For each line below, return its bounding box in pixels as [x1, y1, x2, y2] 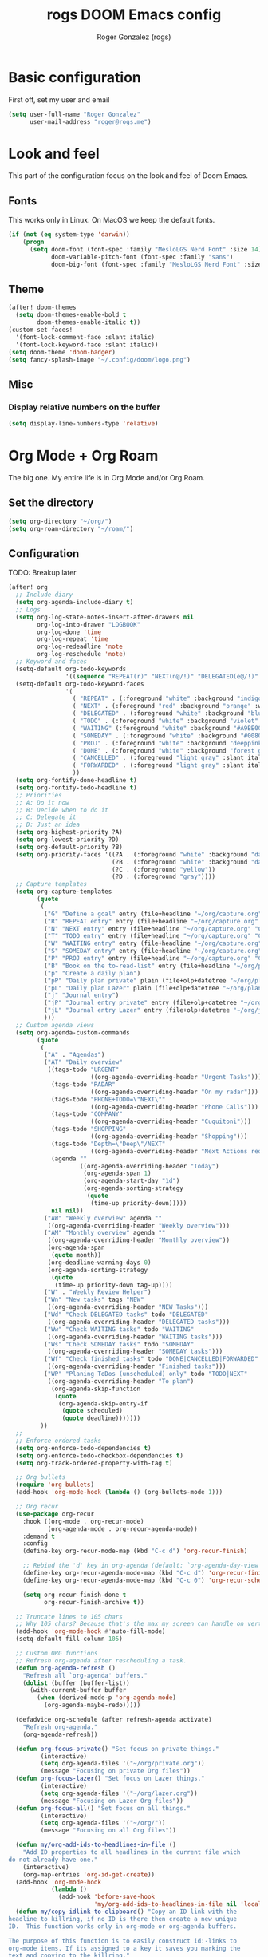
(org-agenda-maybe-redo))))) [43, 1702, 141, 1710]
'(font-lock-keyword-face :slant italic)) [15, 341, 159, 349]
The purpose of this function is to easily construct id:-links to [8, 1937, 238, 1945]
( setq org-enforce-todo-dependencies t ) [15, 1444, 152, 1452]
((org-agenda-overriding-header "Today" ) [79, 1162, 219, 1170]
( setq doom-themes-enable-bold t [15, 311, 127, 319]
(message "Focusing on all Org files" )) [40, 1826, 177, 1835]
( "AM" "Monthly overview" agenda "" [43, 1229, 166, 1237]
